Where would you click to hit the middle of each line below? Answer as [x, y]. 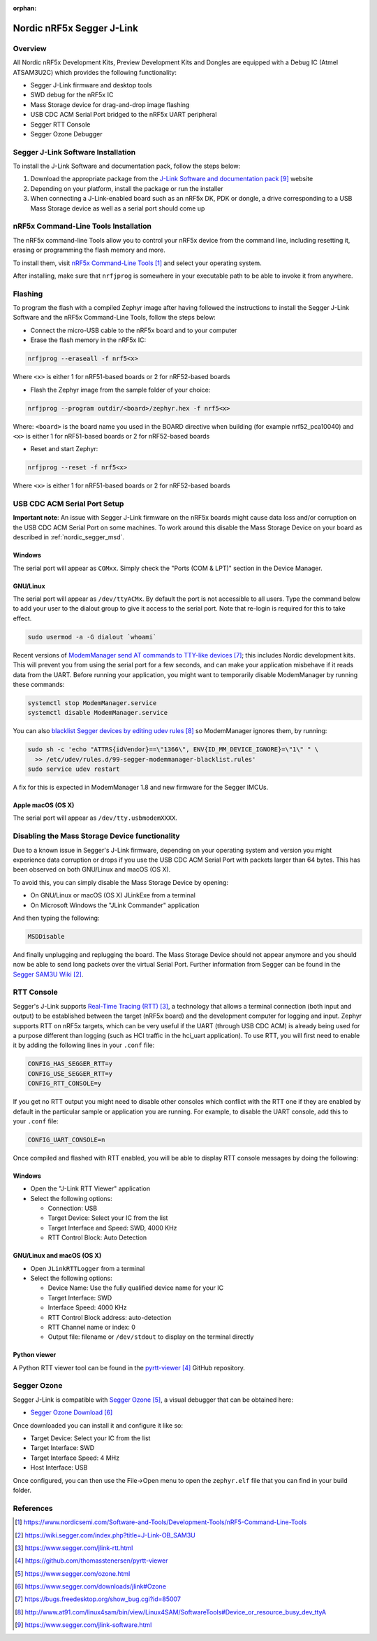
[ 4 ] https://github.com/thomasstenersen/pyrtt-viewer [91, 1561]
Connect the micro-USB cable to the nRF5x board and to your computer [134, 330]
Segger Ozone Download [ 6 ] [72, 1412]
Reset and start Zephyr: [64, 449]
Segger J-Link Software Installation [74, 152]
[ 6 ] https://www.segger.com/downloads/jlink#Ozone [91, 1586]
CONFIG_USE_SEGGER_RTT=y [70, 1073]
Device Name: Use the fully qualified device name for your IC [136, 1288]
